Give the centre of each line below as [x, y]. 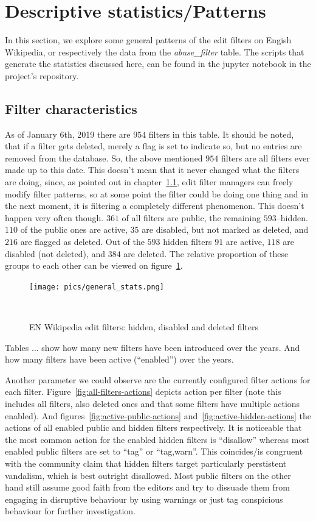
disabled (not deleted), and [55, 253]
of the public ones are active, [74, 229]
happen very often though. [54, 217]
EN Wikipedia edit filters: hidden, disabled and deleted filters [144, 327]
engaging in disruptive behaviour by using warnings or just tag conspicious [144, 499]
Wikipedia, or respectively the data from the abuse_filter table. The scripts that [155, 51]
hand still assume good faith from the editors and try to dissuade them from [147, 487]
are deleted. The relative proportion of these [206, 253]
